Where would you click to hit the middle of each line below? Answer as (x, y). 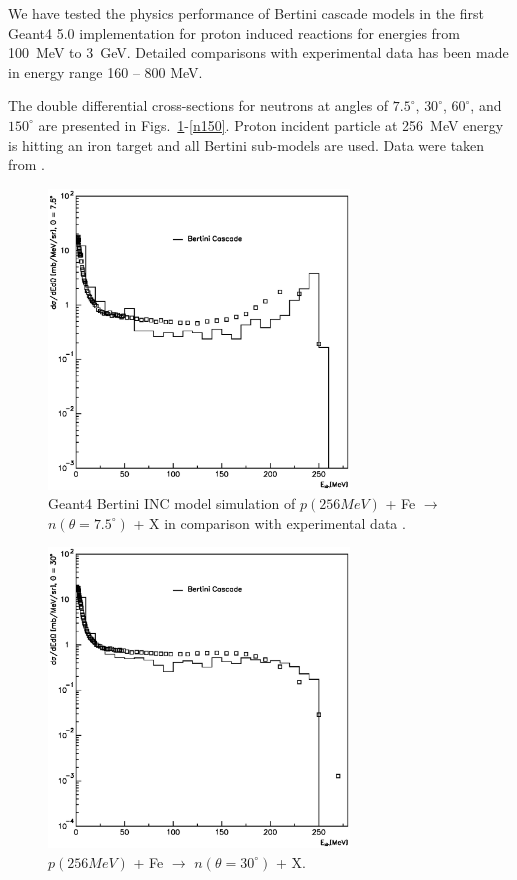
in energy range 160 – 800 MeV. (105, 71)
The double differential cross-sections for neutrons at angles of (198, 105)
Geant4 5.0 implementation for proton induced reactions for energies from (234, 32)
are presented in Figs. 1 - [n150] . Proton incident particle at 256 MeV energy (271, 124)
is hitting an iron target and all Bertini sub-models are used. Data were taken (246, 144)
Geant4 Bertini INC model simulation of (172, 503)
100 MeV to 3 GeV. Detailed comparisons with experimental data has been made (258, 52)
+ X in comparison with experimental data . (269, 522)
